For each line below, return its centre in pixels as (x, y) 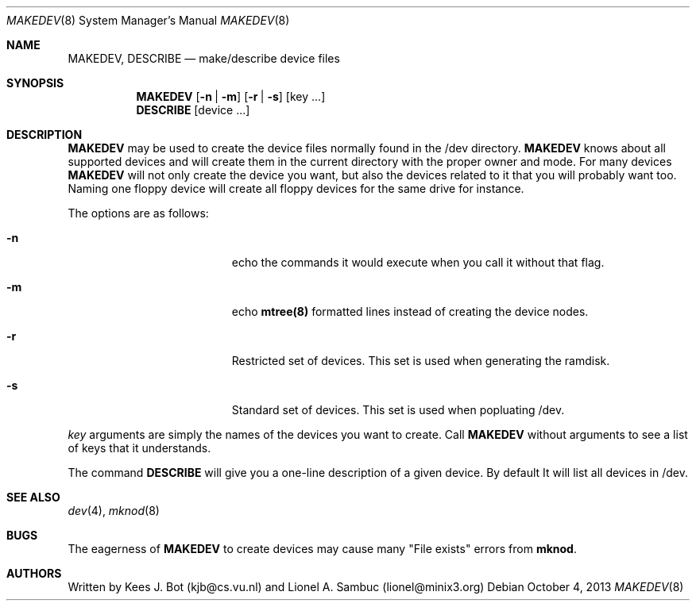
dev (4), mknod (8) (114, 511)
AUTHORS (34, 573)
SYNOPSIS (35, 83)
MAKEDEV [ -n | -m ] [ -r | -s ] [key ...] (231, 96)
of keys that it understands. (139, 448)
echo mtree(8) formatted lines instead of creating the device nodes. (410, 311)
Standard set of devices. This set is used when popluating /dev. (398, 410)
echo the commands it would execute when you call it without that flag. (418, 262)
